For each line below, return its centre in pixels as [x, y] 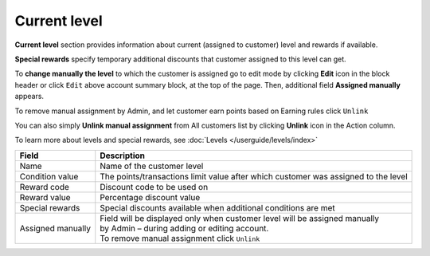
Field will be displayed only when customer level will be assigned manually [240, 218]
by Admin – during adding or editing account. [184, 228]
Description [123, 156]
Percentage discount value [150, 197]
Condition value [49, 176]
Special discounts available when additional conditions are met [217, 207]
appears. [29, 96]
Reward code [44, 187]
